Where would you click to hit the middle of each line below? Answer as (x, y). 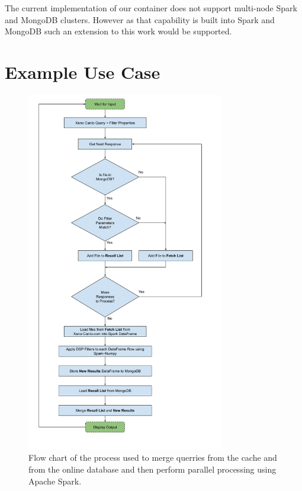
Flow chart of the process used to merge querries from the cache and (153, 457)
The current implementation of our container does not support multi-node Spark (151, 8)
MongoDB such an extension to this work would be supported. (118, 31)
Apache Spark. (55, 481)
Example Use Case (83, 71)
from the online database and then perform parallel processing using (152, 469)
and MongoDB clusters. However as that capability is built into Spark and (140, 19)
